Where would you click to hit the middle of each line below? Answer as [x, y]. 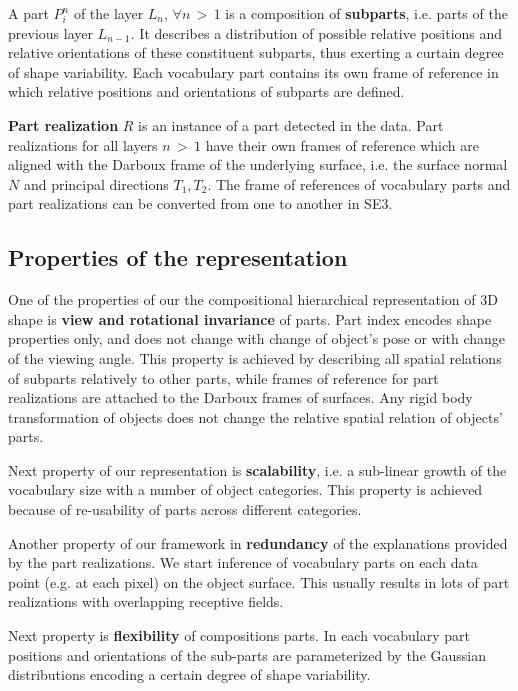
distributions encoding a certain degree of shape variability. [189, 674]
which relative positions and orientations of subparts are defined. [206, 91]
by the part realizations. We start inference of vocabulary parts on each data [243, 562]
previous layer [50, 32]
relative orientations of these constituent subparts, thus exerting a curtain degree [256, 52]
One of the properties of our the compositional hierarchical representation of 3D [253, 299]
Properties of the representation [178, 257]
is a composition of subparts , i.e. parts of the [366, 13]
